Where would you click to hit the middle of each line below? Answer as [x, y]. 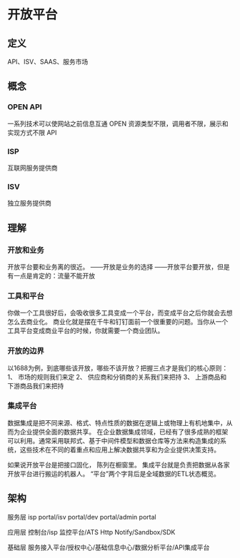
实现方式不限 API [32, 132]
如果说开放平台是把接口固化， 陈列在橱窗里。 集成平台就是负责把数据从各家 [119, 465]
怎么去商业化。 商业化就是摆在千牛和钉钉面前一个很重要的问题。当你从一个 [118, 322]
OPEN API [25, 107]
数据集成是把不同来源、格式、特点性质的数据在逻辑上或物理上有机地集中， [117, 422]
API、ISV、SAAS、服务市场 [48, 62]
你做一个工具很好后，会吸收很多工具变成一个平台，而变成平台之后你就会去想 [120, 313]
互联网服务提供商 [32, 168]
